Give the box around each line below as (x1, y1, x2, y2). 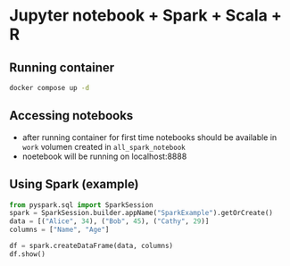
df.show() (9, 249, 46, 259)
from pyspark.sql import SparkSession (9, 200, 153, 210)
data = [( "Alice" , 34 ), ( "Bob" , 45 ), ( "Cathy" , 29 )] (9, 217, 210, 226)
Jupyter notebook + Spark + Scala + (9, 5, 283, 26)
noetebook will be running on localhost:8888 (21, 151, 187, 162)
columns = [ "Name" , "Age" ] (9, 225, 110, 235)
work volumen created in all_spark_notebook (21, 141, 186, 152)
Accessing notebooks (9, 108, 134, 123)
